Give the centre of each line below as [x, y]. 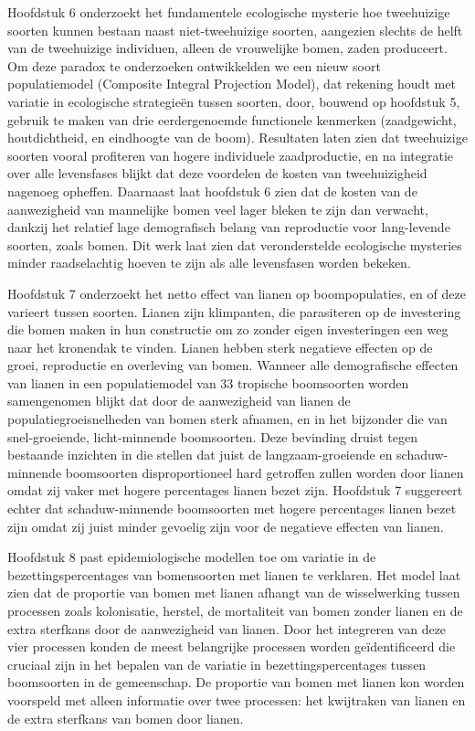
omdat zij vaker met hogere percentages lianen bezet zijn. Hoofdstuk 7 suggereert [235, 490]
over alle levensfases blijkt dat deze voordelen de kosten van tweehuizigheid [217, 173]
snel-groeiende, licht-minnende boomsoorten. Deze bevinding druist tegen [212, 436]
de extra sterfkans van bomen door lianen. [126, 718]
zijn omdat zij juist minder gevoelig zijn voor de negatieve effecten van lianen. [226, 526]
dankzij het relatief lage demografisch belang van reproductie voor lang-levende [229, 227]
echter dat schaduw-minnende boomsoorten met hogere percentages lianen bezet [232, 509]
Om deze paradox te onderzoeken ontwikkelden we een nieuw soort [194, 65]
